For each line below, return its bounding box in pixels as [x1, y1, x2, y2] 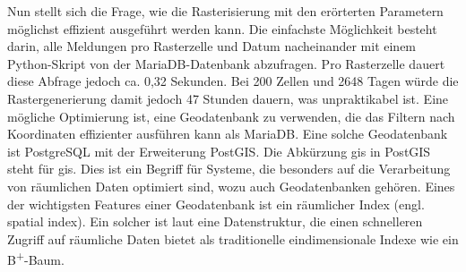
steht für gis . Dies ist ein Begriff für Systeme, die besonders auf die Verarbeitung [7, 159, 451, 178]
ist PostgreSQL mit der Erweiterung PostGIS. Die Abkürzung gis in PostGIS [7, 141, 431, 160]
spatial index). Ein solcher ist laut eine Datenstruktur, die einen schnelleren [7, 212, 423, 231]
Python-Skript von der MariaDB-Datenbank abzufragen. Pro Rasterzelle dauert [7, 54, 445, 72]
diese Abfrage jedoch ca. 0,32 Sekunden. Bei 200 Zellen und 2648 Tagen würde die [7, 72, 459, 90]
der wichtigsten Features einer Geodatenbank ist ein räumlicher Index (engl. [7, 194, 425, 213]
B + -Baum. [7, 248, 65, 268]
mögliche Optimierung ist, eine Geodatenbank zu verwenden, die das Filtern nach [7, 106, 455, 125]
